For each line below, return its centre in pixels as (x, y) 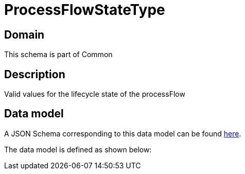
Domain (24, 34)
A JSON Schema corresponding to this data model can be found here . (123, 133)
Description (35, 74)
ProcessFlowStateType (85, 10)
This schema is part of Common (58, 55)
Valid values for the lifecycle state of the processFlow (95, 94)
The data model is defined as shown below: (78, 149)
